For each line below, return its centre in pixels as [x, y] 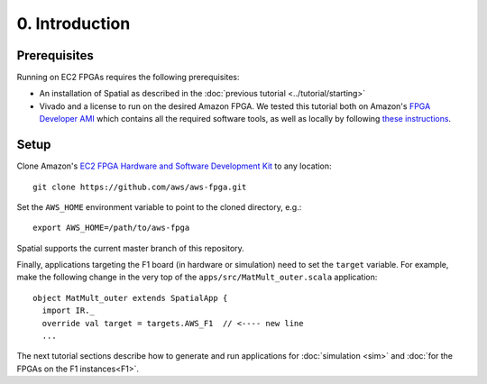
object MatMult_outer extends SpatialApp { [130, 298]
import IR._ [68, 311]
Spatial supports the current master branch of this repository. [131, 248]
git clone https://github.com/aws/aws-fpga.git [140, 187]
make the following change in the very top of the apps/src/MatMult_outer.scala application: [197, 277]
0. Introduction [74, 23]
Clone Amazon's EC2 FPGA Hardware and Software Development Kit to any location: [175, 166]
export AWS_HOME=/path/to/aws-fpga [111, 228]
